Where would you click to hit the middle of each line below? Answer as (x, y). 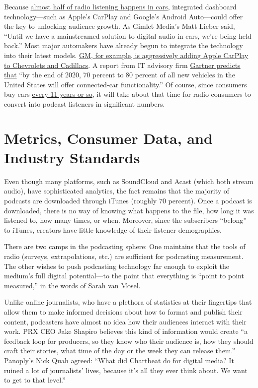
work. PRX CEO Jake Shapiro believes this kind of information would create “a (126, 331)
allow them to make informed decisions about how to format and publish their (123, 311)
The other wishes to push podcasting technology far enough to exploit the (117, 266)
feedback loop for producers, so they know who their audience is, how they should (129, 341)
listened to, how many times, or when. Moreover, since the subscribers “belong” (125, 220)
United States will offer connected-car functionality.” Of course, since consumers (126, 84)
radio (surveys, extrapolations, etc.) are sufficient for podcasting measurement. (124, 256)
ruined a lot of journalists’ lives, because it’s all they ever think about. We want (126, 370)
